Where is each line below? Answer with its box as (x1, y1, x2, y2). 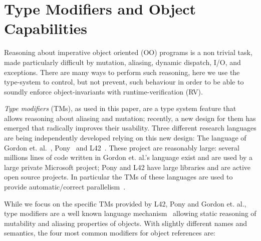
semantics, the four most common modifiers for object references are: (4, 227, 215, 238)
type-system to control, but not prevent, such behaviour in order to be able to (4, 76, 244, 87)
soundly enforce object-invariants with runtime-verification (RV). (4, 86, 203, 96)
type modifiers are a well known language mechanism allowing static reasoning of (4, 208, 256, 218)
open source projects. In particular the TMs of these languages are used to (4, 171, 233, 182)
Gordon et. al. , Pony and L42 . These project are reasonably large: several (4, 142, 239, 152)
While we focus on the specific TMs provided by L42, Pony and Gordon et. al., (4, 198, 246, 208)
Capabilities (4, 18, 88, 38)
